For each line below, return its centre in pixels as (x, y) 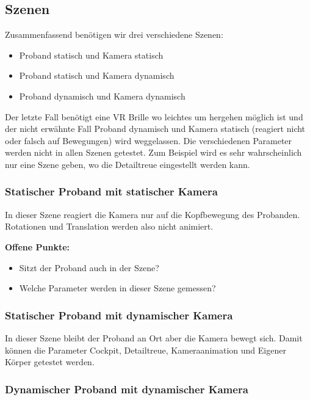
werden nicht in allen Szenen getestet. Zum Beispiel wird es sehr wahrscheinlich (153, 152)
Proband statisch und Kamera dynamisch (97, 75)
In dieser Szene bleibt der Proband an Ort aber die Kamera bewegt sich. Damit (154, 337)
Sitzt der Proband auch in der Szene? (89, 267)
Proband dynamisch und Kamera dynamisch (102, 96)
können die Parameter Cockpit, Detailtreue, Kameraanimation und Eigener (146, 350)
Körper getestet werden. (50, 362)
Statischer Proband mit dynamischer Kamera (119, 315)
